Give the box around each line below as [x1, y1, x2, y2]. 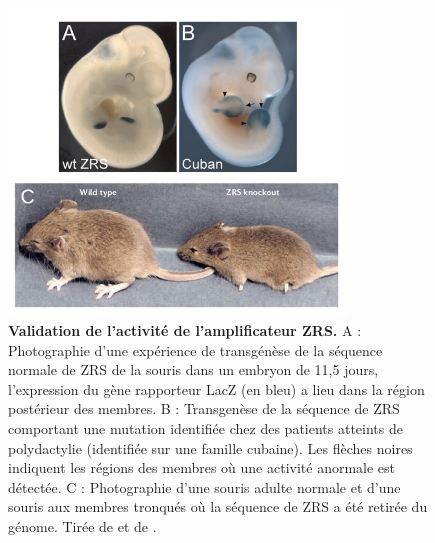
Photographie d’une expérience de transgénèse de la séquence [8, 339, 383, 360]
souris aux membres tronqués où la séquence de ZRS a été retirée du [8, 496, 428, 517]
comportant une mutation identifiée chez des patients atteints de [8, 418, 403, 438]
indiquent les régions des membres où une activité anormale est [8, 457, 396, 478]
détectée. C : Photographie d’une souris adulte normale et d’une [8, 476, 401, 497]
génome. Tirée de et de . [8, 515, 157, 536]
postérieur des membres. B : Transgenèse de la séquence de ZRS [8, 398, 400, 419]
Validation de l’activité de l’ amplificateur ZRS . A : [8, 320, 362, 341]
